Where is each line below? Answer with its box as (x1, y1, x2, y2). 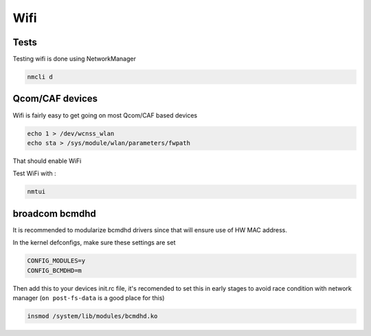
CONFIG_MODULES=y (27, 257, 86, 265)
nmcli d (27, 73, 53, 81)
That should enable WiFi (12, 157, 82, 165)
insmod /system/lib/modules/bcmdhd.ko (27, 312, 158, 320)
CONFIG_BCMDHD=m (27, 267, 82, 274)
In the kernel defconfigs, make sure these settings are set (12, 238, 176, 247)
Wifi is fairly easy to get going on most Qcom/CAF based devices (12, 111, 198, 120)
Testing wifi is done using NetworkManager (12, 55, 137, 63)
